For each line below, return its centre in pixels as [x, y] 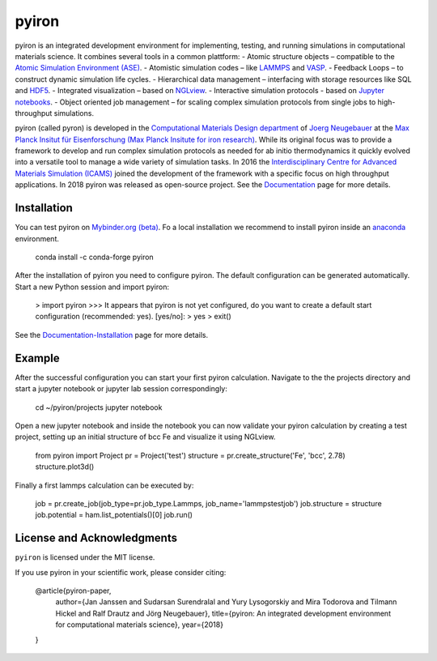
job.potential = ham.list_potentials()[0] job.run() [114, 515]
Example [37, 358]
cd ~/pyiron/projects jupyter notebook [99, 407]
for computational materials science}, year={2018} [140, 625]
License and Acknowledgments [96, 538]
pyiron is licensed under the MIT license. [85, 557]
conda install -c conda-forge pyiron [94, 257]
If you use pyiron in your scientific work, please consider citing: [121, 572]
